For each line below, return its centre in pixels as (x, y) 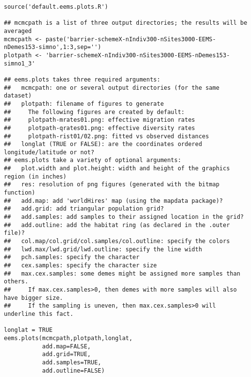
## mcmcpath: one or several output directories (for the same (112, 88)
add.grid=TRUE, (66, 354)
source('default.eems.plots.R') (56, 7)
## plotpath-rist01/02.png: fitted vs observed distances (107, 136)
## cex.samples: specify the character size (80, 265)
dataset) (18, 96)
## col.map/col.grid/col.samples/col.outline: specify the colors (117, 241)
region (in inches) (35, 176)
